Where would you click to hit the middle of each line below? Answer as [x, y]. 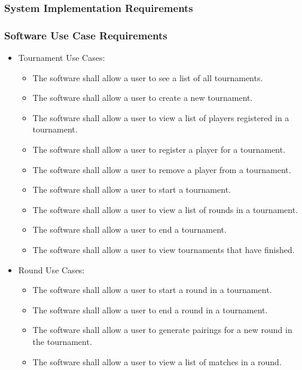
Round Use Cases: [51, 269]
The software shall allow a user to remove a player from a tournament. [162, 169]
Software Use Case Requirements [86, 35]
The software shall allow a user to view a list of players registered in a [161, 117]
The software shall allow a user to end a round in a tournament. [150, 309]
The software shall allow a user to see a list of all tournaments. [148, 77]
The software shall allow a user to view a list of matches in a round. [157, 361]
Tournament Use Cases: [62, 58]
